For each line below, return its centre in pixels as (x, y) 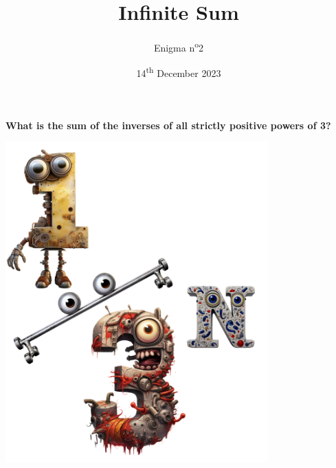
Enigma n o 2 (179, 46)
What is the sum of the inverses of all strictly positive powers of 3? (168, 125)
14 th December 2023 (179, 72)
